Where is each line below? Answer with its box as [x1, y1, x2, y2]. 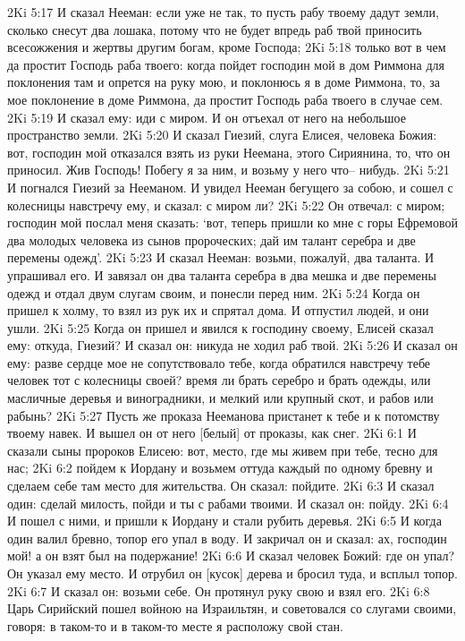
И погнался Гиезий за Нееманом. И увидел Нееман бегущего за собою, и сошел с [7, 177, 453, 196]
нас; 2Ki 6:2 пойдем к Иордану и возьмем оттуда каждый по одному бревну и [7, 458, 433, 477]
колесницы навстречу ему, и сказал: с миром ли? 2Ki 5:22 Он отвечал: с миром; [7, 195, 445, 214]
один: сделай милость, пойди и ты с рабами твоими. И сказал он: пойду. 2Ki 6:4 [7, 493, 449, 512]
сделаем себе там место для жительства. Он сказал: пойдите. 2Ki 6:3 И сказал [7, 476, 435, 495]
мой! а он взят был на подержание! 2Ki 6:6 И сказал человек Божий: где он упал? [7, 546, 455, 565]
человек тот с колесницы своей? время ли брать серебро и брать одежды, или [7, 371, 431, 389]
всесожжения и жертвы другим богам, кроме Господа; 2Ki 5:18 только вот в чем [7, 38, 446, 56]
